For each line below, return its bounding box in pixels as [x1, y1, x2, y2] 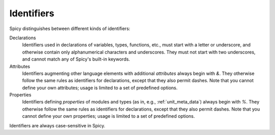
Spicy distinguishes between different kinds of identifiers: [9, 25, 130, 32]
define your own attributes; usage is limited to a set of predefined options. [22, 85, 178, 91]
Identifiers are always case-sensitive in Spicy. [9, 122, 105, 128]
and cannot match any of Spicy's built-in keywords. [22, 56, 130, 62]
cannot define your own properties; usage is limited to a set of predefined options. [22, 113, 196, 119]
